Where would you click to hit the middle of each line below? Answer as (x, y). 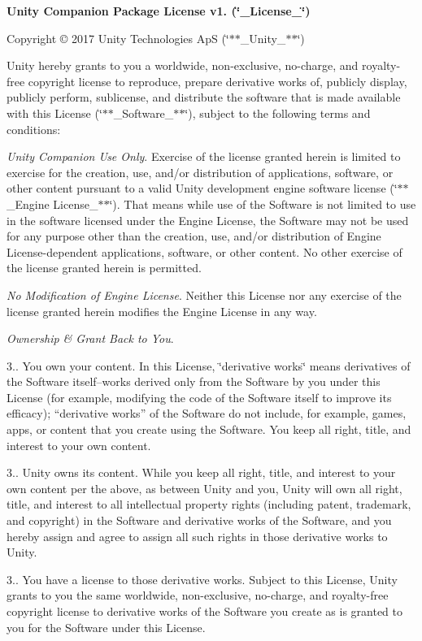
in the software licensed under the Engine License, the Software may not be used (208, 220)
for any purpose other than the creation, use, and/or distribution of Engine (194, 236)
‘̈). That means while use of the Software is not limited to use (263, 204)
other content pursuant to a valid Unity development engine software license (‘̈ (202, 188)
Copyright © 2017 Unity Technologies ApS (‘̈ (118, 38)
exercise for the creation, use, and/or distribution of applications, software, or (200, 172)
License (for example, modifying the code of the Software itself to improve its (199, 397)
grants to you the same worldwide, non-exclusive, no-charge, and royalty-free (198, 595)
